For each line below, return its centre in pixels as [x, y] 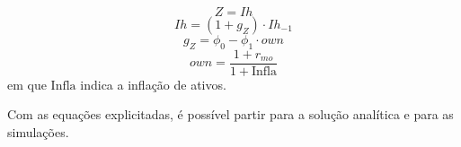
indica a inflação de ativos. [153, 84]
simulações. [38, 132]
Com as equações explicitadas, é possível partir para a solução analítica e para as [230, 114]
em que [27, 84]
